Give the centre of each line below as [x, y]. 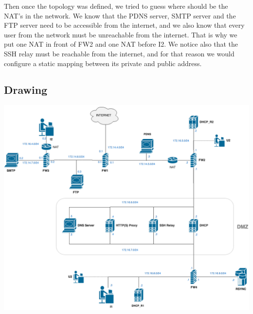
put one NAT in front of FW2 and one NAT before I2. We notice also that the [121, 44]
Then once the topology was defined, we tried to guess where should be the [116, 6]
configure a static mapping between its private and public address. [103, 63]
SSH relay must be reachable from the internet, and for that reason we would [119, 53]
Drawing [26, 89]
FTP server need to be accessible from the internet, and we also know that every [124, 25]
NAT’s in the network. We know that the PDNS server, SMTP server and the [120, 15]
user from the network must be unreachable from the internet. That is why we [121, 34]
